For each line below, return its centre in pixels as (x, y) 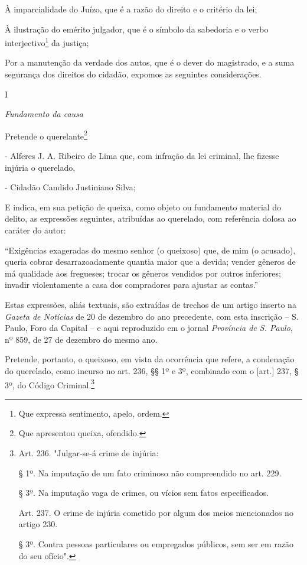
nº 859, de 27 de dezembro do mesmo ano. (81, 339)
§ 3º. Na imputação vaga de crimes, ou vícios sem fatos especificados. (144, 493)
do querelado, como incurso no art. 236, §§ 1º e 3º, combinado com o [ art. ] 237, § (152, 370)
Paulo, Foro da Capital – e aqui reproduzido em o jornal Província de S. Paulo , (149, 328)
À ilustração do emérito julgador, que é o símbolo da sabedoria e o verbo (137, 29)
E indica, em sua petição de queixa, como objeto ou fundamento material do (143, 207)
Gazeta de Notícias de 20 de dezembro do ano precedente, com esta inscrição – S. (152, 316)
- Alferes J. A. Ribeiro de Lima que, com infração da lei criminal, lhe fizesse (142, 156)
